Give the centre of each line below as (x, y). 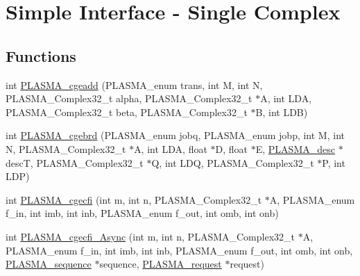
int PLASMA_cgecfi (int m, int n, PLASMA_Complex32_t (134, 199)
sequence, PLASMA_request (161, 264)
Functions (41, 55)
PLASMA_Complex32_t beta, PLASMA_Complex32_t (127, 112)
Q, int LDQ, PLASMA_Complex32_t (233, 162)
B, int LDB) (282, 112)
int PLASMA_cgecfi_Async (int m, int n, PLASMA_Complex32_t (151, 236)
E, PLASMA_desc (295, 148)
